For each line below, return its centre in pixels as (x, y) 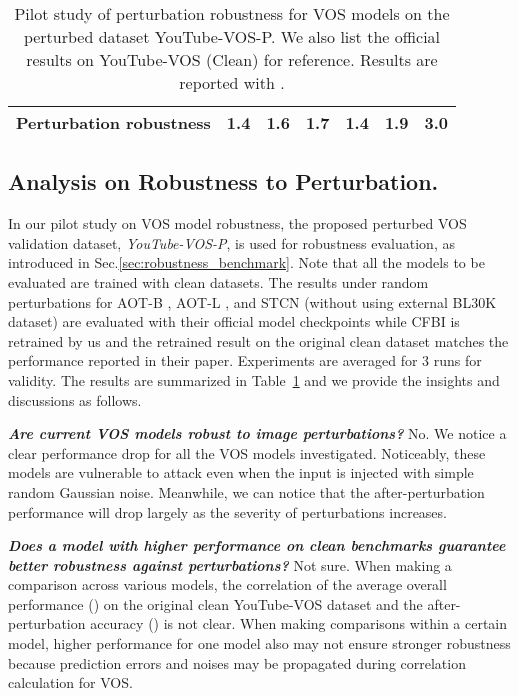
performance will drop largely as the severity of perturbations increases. (227, 511)
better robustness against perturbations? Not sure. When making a (230, 564)
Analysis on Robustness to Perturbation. (223, 181)
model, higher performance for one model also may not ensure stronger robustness (259, 643)
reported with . (232, 82)
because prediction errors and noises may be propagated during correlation (237, 662)
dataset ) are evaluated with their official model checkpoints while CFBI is (234, 321)
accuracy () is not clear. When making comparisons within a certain (299, 623)
